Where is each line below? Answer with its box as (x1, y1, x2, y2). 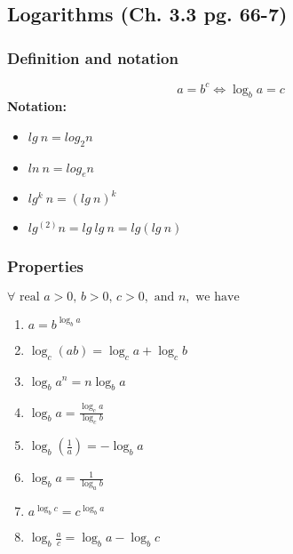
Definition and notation (7, 46, 178, 68)
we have (195, 290, 240, 303)
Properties (7, 255, 83, 277)
